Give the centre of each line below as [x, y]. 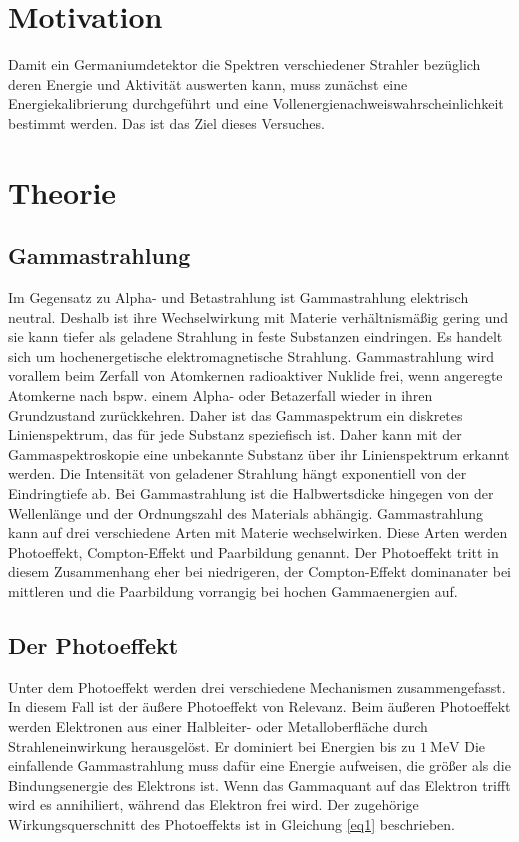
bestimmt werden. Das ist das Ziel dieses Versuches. [166, 122]
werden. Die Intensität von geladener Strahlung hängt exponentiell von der [237, 473]
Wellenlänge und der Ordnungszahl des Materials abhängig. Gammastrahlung [246, 512]
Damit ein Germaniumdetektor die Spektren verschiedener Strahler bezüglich [244, 64]
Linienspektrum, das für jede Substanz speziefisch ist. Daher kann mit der [235, 434]
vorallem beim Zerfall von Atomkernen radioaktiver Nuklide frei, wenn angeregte [255, 375]
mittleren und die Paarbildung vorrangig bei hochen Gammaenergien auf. [233, 590]
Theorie [62, 191]
